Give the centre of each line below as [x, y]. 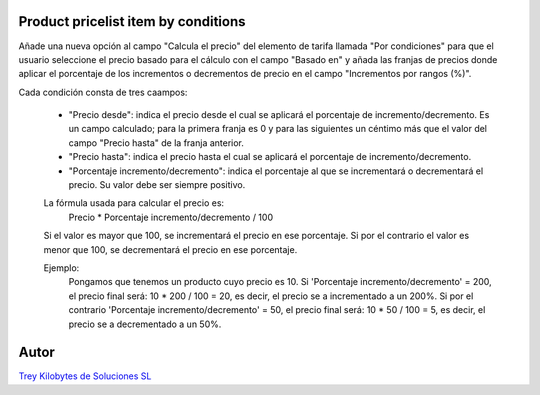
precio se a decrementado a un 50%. [145, 324]
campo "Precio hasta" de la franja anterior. [156, 142]
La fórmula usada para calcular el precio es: [134, 203]
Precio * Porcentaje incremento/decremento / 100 [171, 217]
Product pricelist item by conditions [132, 21]
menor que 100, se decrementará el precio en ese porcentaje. [170, 249]
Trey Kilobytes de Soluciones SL [85, 376]
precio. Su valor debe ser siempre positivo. [157, 185]
